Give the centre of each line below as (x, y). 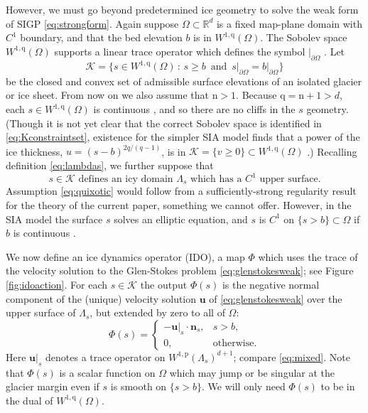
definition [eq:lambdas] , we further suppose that (110, 165)
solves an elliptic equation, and (181, 219)
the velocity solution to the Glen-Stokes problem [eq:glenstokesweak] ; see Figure (180, 270)
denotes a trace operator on (105, 356)
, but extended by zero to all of (157, 312)
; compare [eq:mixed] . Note (292, 356)
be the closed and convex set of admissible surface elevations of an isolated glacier (184, 81)
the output (164, 285)
